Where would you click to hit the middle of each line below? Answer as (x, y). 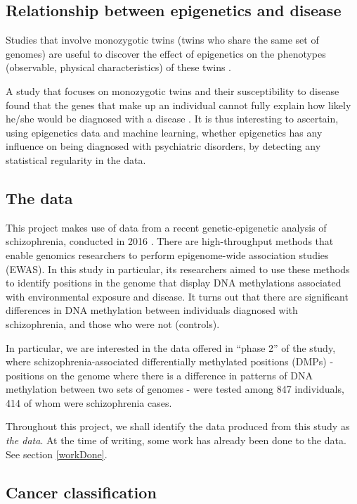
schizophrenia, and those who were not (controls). (113, 323)
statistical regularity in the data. (76, 159)
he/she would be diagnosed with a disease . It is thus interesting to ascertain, (172, 119)
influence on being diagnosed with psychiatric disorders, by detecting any (163, 146)
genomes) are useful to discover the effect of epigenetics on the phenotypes (166, 53)
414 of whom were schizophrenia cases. (89, 402)
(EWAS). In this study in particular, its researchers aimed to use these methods (178, 269)
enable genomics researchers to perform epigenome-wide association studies (167, 254)
